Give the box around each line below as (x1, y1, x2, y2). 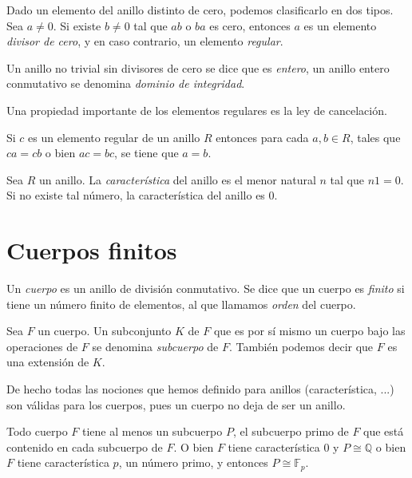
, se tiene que (114, 144, 179, 161)
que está (363, 423, 404, 440)
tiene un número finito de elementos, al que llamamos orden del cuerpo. (6, 295, 356, 312)
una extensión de (6, 354, 89, 370)
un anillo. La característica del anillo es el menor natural (38, 171, 316, 188)
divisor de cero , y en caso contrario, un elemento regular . (6, 33, 283, 49)
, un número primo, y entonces (118, 454, 268, 471)
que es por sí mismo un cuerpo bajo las (213, 322, 406, 339)
